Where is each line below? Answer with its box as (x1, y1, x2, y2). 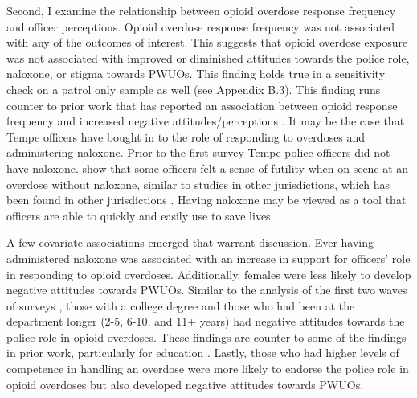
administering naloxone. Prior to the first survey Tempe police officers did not (6, 144, 390, 161)
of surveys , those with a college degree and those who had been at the (6, 297, 355, 314)
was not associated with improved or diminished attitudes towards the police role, (6, 49, 410, 66)
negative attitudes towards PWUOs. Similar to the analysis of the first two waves (6, 281, 407, 298)
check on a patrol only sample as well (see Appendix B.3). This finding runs (6, 80, 381, 97)
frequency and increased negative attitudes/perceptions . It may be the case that (6, 113, 405, 129)
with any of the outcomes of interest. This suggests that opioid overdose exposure (6, 34, 408, 51)
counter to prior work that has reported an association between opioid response (6, 96, 398, 113)
